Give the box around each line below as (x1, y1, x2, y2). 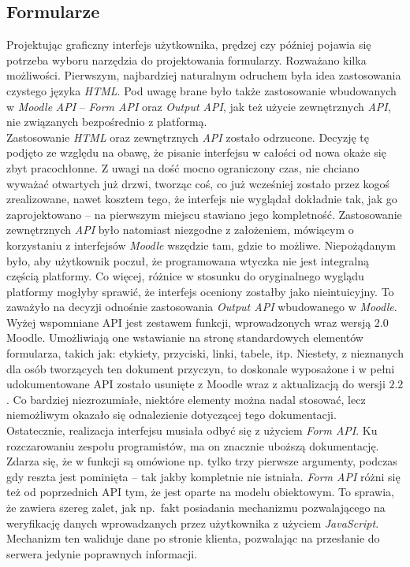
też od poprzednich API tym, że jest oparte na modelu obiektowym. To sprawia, (6, 484, 394, 500)
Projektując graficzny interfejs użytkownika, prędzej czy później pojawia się (6, 36, 371, 53)
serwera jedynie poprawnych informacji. (6, 545, 198, 561)
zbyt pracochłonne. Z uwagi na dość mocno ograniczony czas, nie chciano (6, 159, 360, 176)
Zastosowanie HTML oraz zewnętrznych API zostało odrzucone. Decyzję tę (6, 128, 369, 145)
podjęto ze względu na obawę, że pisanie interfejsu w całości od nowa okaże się (6, 144, 386, 161)
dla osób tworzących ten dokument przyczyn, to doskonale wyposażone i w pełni (6, 360, 395, 376)
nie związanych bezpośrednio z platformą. (6, 113, 207, 130)
